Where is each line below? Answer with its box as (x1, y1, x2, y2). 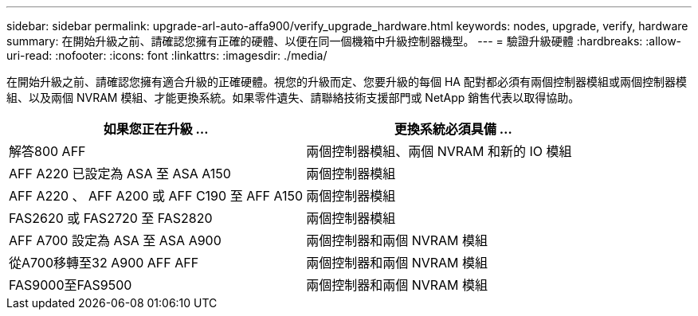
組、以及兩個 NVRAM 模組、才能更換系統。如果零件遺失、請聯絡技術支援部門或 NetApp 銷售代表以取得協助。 (6, 91, 580, 104)
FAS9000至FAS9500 (9, 277, 132, 293)
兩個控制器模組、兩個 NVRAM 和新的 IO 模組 (306, 143, 572, 159)
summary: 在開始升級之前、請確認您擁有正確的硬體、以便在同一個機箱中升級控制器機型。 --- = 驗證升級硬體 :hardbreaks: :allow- (6, 34, 682, 48)
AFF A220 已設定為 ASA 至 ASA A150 (9, 166, 231, 181)
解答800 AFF (9, 143, 86, 159)
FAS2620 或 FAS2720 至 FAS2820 (9, 210, 213, 226)
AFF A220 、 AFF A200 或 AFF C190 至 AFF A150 (9, 188, 304, 204)
